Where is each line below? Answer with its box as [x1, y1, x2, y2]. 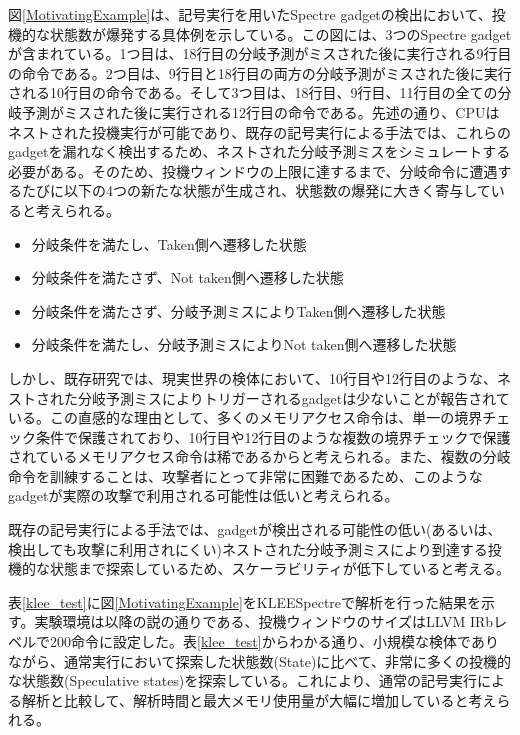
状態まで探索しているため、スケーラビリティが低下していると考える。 [49, 558, 510, 579]
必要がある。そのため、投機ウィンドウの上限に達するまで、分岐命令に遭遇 [8, 160, 498, 181]
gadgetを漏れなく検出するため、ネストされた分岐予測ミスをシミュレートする [8, 141, 511, 162]
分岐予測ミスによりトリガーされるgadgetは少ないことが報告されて [77, 387, 510, 408]
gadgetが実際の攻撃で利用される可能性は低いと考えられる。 [8, 485, 399, 506]
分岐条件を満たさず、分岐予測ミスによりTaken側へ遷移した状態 [31, 300, 446, 321]
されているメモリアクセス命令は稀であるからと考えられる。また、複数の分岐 [8, 446, 511, 467]
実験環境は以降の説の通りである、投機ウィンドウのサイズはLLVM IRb [34, 611, 494, 632]
